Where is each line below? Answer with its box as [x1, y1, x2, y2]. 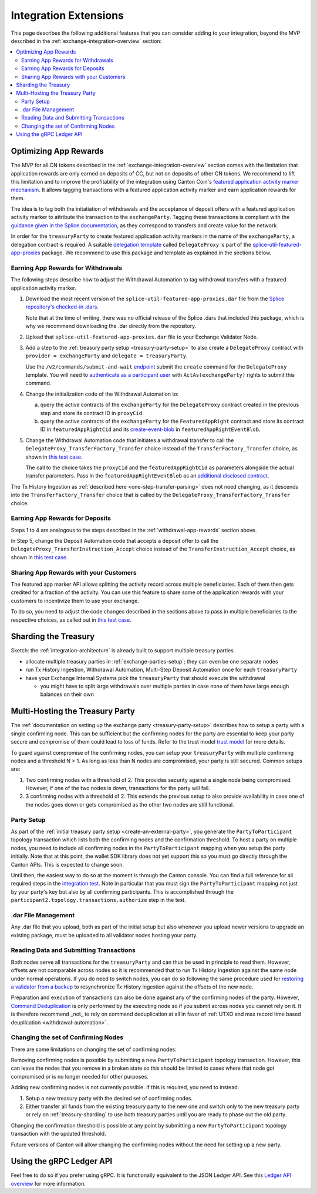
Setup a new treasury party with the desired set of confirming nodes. [25, 1094, 193, 1102]
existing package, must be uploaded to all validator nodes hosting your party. [11, 931, 198, 938]
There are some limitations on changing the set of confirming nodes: [11, 1046, 177, 1053]
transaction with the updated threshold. [11, 1130, 106, 1137]
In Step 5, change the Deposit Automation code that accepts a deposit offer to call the [11, 538, 219, 545]
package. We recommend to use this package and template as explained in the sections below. [41, 249, 272, 256]
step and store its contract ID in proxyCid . [40, 409, 144, 416]
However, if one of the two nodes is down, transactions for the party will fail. [25, 785, 211, 792]
